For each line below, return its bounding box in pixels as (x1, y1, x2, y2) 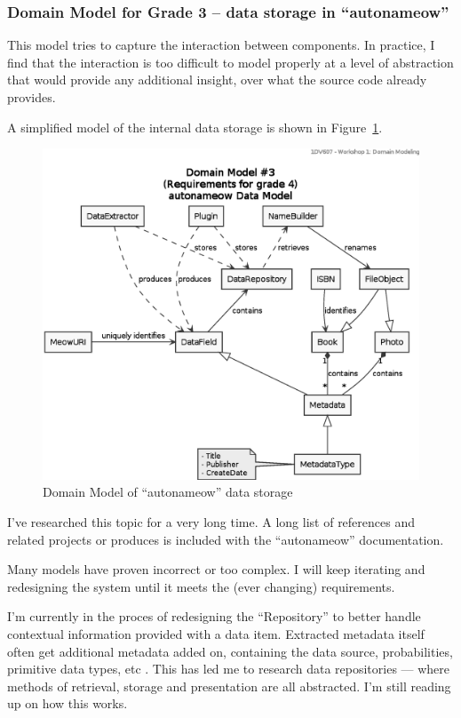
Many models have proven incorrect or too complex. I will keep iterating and (7, 560, 425, 578)
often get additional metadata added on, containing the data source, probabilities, (7, 642, 453, 660)
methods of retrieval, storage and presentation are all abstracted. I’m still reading (7, 676, 451, 695)
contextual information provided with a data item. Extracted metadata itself (7, 625, 425, 642)
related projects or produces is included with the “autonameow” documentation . (7, 530, 444, 548)
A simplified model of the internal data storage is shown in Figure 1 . (7, 117, 383, 136)
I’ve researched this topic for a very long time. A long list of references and (7, 513, 416, 531)
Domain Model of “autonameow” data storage (43, 483, 293, 501)
